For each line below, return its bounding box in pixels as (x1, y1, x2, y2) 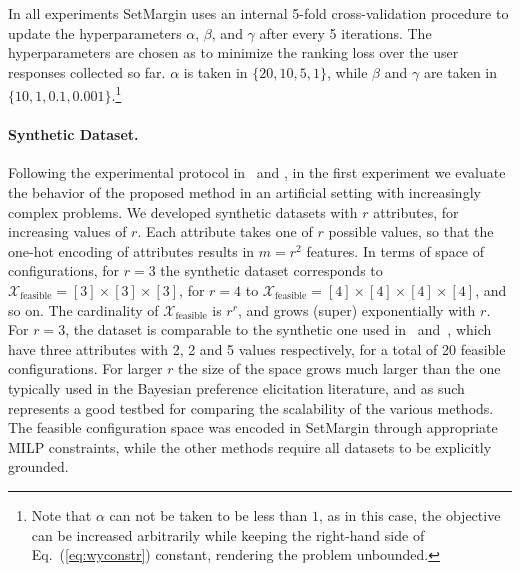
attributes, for (373, 201, 459, 222)
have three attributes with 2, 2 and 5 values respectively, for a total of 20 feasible (8, 338, 506, 359)
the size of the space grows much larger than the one (178, 358, 501, 379)
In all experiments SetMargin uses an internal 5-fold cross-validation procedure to (8, 3, 509, 23)
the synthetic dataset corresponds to (160, 260, 383, 281)
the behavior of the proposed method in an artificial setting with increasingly (8, 182, 481, 203)
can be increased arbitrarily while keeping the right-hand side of (31, 524, 425, 545)
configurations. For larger (8, 358, 163, 379)
